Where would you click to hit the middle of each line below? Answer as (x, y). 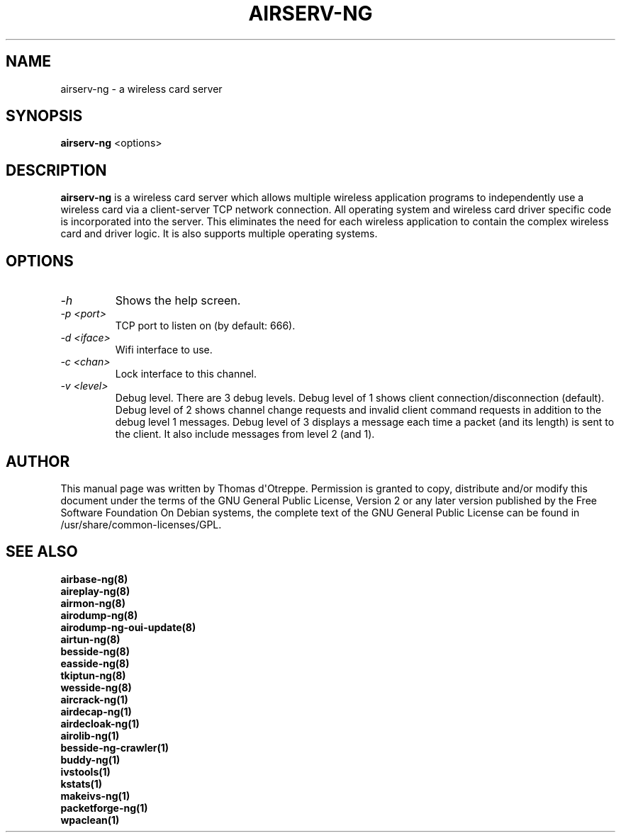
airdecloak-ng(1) (100, 723)
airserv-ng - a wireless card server (141, 89)
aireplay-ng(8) (95, 591)
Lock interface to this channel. (186, 374)
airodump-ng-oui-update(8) (128, 627)
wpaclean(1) (90, 820)
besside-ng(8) (95, 651)
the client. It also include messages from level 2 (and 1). (245, 434)
